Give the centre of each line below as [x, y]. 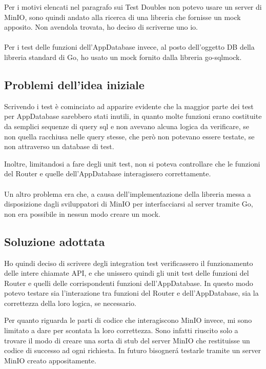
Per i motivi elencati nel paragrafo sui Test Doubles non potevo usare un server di [133, 7]
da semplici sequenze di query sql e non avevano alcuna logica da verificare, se [127, 126]
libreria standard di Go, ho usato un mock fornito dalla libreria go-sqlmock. [123, 57]
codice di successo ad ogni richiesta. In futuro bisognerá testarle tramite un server [132, 350]
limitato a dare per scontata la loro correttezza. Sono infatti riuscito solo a [121, 330]
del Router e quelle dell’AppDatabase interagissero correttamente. [108, 173]
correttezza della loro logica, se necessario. [70, 303]
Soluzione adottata [55, 241]
